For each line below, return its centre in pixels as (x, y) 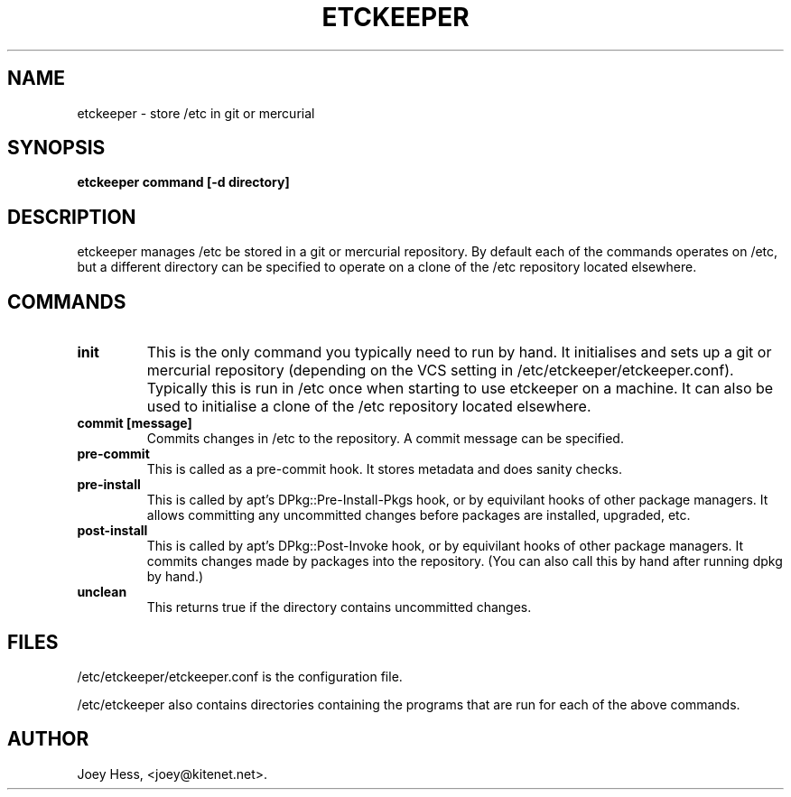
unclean (102, 592)
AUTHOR (48, 739)
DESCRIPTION (72, 217)
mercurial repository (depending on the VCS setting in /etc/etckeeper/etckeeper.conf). (440, 371)
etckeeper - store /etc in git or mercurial (196, 113)
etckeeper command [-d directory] (183, 182)
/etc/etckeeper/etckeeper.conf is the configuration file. (240, 676)
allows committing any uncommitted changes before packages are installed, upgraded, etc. (419, 515)
